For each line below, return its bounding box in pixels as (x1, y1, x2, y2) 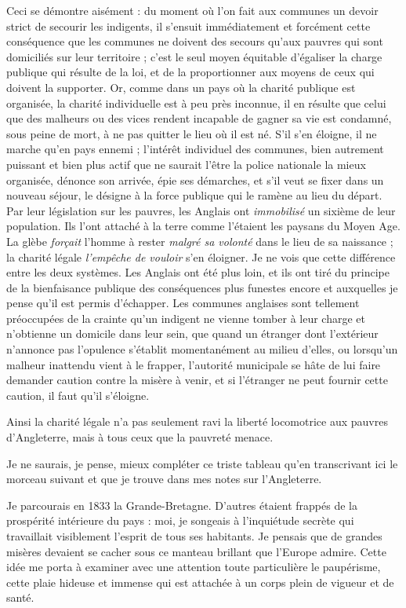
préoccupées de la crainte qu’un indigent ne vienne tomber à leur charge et (6, 309, 365, 326)
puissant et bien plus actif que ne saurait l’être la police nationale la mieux (6, 156, 366, 172)
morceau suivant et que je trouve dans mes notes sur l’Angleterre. (6, 471, 322, 487)
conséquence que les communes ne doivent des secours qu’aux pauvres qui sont (6, 33, 383, 49)
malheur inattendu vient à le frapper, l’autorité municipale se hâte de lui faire (6, 356, 381, 372)
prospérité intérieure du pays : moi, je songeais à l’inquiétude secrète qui (6, 512, 354, 529)
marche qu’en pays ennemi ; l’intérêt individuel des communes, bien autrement (6, 141, 384, 157)
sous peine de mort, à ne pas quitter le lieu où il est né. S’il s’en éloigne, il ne (6, 125, 377, 141)
